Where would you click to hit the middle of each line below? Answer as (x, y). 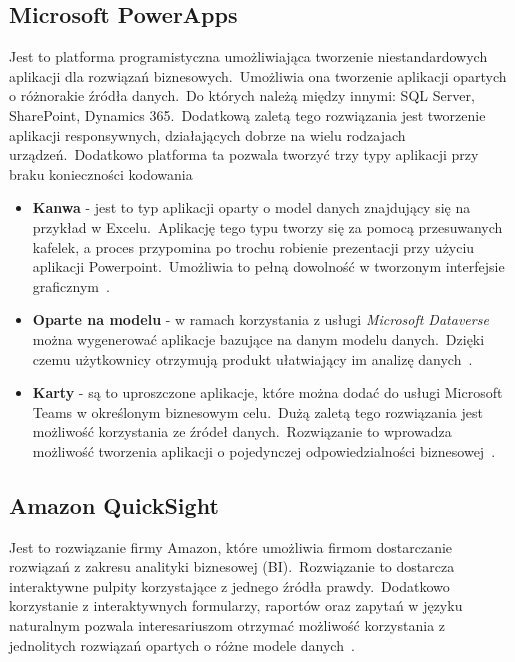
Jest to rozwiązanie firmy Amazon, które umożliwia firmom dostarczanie (231, 546)
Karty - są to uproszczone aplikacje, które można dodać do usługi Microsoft (267, 392)
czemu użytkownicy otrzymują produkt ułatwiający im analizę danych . (252, 358)
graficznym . (71, 285)
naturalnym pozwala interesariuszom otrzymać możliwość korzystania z (227, 625)
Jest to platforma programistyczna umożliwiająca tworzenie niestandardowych (248, 56)
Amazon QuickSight (114, 504)
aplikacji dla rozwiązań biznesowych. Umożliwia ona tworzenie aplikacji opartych (258, 75)
